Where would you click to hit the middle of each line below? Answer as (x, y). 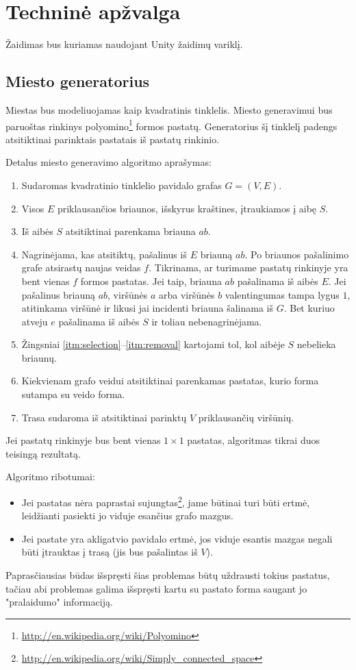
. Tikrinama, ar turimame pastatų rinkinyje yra (249, 268)
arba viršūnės (187, 294)
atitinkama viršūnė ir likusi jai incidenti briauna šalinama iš (148, 308)
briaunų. (39, 357)
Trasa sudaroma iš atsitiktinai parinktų (104, 417)
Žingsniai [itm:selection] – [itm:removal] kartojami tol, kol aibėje (153, 344)
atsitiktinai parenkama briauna (130, 231)
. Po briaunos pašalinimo (297, 254)
